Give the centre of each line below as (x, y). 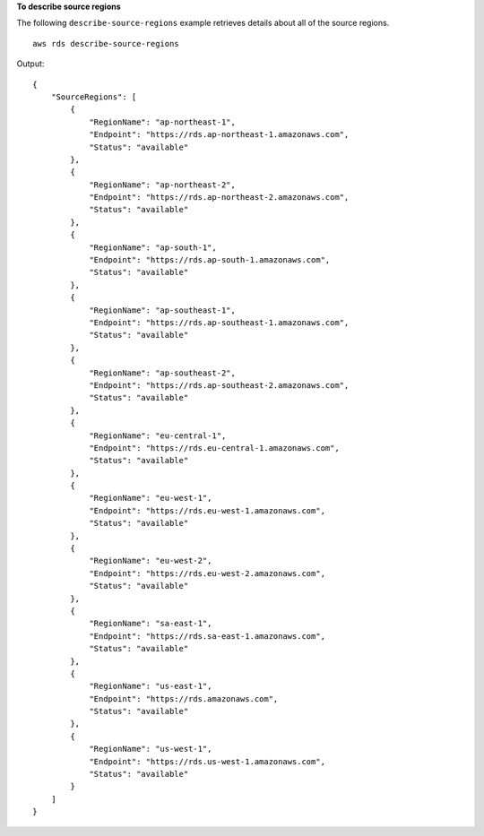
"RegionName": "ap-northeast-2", (163, 185)
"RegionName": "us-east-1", (151, 686)
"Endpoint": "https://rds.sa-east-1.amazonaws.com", (207, 636)
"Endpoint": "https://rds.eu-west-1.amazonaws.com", (207, 510)
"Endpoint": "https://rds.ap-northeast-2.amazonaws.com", (219, 198)
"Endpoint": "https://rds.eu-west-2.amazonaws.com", (207, 573)
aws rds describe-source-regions (106, 43)
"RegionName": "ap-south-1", (153, 247)
